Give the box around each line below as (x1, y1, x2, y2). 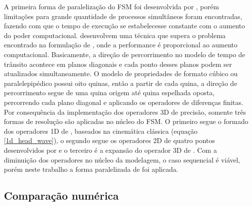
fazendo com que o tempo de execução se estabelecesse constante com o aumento (4, 21, 245, 31)
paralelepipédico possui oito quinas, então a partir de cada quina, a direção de (4, 78, 237, 88)
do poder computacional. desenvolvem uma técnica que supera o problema (4, 30, 226, 40)
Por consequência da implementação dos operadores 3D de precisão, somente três (4, 106, 246, 117)
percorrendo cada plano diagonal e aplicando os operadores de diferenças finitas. (4, 97, 243, 107)
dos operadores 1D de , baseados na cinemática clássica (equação (4, 125, 197, 136)
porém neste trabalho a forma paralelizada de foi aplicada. (4, 164, 178, 174)
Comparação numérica (4, 188, 119, 203)
